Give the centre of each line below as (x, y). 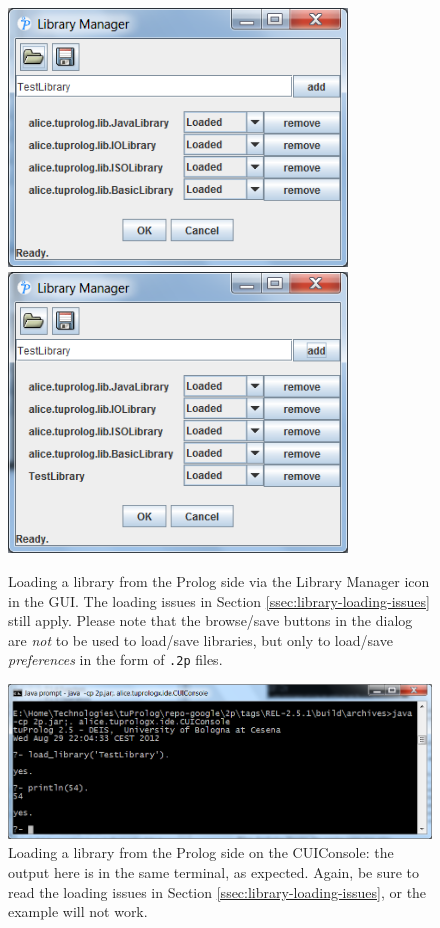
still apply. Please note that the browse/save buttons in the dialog (210, 620)
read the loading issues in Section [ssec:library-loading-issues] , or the (217, 891)
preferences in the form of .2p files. (115, 659)
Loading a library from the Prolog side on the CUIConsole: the (201, 852)
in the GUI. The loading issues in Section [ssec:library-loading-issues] (219, 600)
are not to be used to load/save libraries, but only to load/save (200, 639)
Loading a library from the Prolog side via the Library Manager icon (219, 580)
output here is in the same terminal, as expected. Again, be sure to (214, 872)
